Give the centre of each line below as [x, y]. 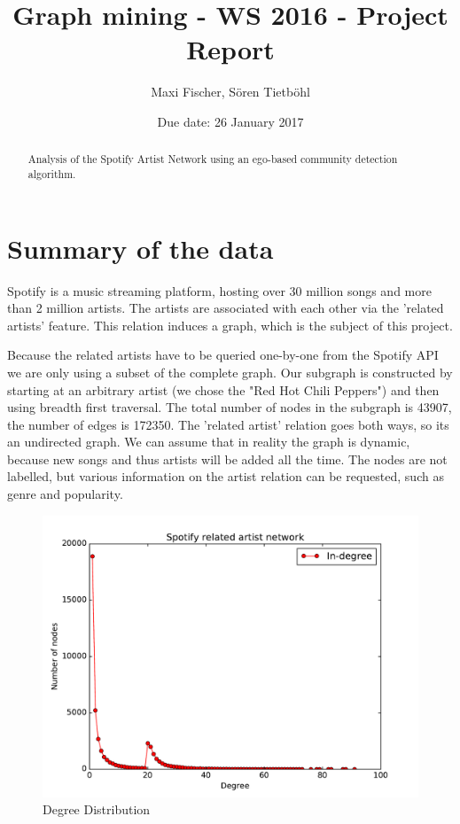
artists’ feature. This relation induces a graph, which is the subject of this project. [230, 325]
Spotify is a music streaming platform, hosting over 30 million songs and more [219, 290]
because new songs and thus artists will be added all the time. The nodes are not [227, 459]
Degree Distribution [97, 809]
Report [230, 49]
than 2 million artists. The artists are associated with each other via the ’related [226, 308]
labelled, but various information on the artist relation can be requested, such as [226, 476]
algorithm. [52, 173]
